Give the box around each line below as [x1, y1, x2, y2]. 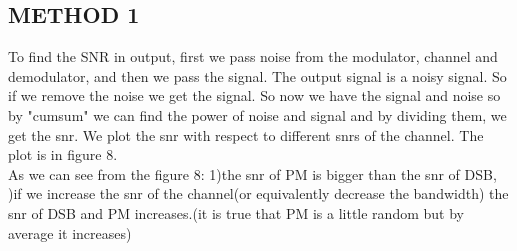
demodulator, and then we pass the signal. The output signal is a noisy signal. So [8, 65, 507, 86]
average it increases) [8, 222, 132, 243]
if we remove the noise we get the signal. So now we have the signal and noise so [8, 85, 501, 106]
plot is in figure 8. [8, 144, 118, 165]
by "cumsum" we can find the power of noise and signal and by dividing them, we [8, 104, 507, 125]
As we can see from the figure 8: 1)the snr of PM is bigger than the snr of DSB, [8, 163, 497, 184]
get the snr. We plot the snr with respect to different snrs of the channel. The [8, 124, 484, 145]
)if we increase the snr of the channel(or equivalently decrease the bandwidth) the [8, 183, 509, 204]
